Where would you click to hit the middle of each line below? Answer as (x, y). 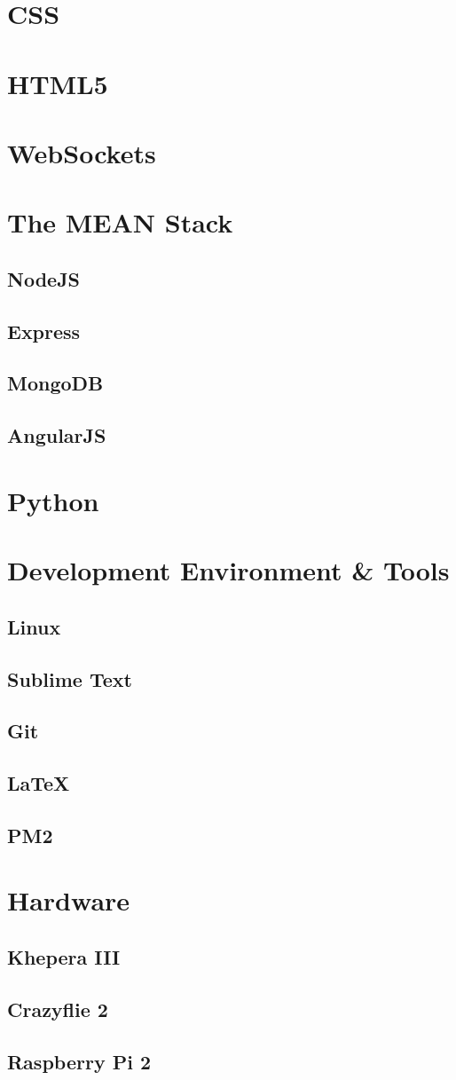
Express (44, 331)
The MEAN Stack (120, 222)
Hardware (69, 900)
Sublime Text (70, 678)
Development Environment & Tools (228, 570)
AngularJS (57, 435)
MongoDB (55, 383)
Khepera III (64, 957)
